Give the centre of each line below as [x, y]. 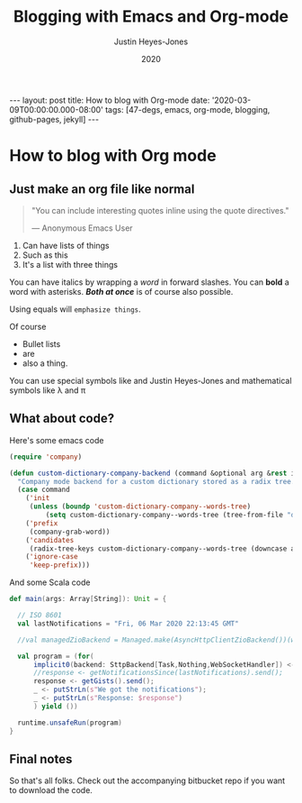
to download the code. [51, 790]
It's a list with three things [70, 264]
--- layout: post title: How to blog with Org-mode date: [110, 100]
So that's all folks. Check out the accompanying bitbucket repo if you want [147, 780]
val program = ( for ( [56, 656]
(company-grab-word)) [70, 532]
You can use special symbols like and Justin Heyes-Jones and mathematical [151, 380]
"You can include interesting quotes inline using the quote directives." [160, 210]
